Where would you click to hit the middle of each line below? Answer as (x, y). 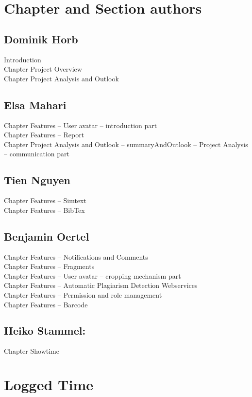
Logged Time (49, 385)
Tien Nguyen (37, 180)
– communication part (37, 154)
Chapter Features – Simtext (45, 200)
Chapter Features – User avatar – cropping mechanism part (92, 275)
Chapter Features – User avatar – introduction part (81, 125)
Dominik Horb (41, 39)
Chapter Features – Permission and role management (83, 294)
